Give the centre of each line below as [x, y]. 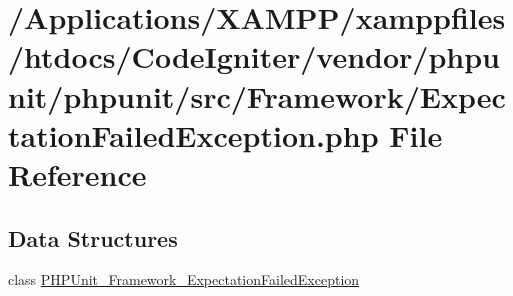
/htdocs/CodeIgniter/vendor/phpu [254, 56]
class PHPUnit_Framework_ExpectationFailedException [184, 279]
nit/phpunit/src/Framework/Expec [257, 95]
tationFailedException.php [193, 134]
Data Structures [93, 237]
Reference [77, 173]
